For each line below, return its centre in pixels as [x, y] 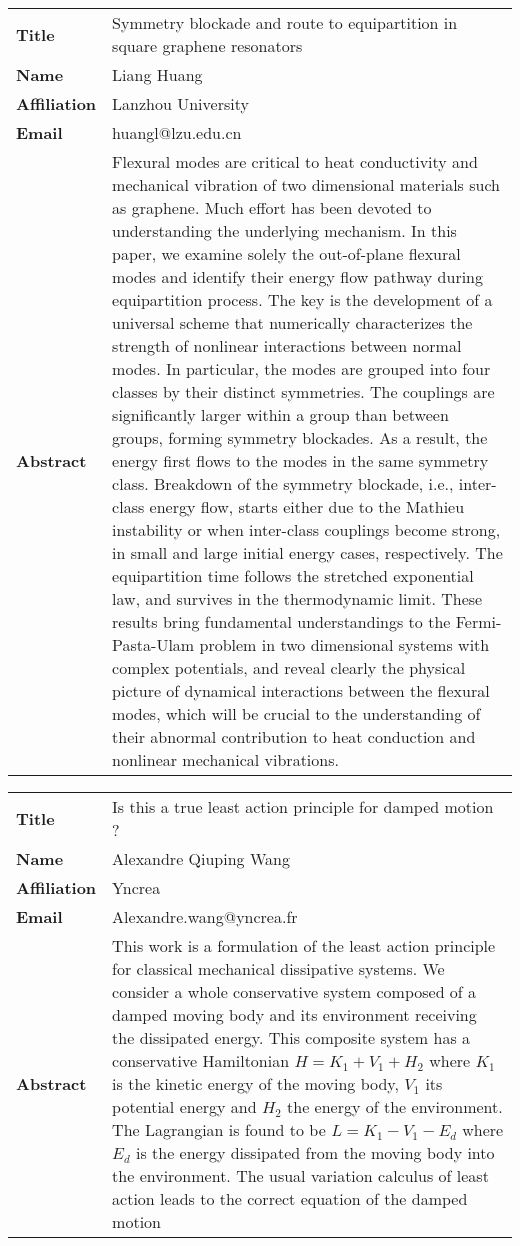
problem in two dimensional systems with [344, 644]
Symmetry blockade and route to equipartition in [285, 22]
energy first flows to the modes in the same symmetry [300, 460]
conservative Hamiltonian [201, 1060]
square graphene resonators [207, 45]
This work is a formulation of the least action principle [304, 945]
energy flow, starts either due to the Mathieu [307, 506]
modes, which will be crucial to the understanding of [296, 713]
